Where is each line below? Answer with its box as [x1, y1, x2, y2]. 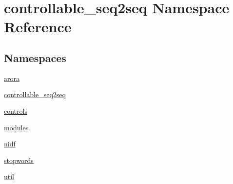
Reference [4, 17, 72, 37]
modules [4, 122, 29, 132]
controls [4, 105, 27, 116]
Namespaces [4, 50, 66, 65]
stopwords [4, 155, 34, 165]
